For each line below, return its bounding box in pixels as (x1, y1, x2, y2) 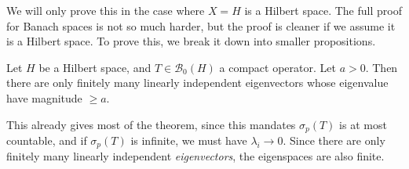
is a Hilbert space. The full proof (244, 2, 402, 18)
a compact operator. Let (219, 59, 336, 75)
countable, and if (6, 132, 87, 149)
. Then (365, 59, 398, 75)
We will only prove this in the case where (6, 2, 205, 18)
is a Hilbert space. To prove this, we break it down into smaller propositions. (6, 33, 376, 49)
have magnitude (6, 89, 82, 106)
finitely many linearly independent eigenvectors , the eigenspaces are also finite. (6, 148, 385, 164)
